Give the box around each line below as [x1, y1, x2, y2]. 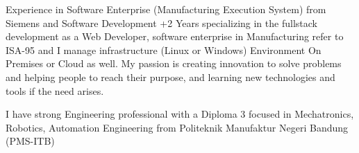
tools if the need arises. [6, 83, 104, 98]
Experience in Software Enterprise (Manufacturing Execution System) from [6, 2, 326, 16]
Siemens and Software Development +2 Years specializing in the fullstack [6, 15, 317, 30]
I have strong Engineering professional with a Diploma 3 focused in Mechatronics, [6, 107, 354, 121]
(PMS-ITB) [6, 134, 55, 148]
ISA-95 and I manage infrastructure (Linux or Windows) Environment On [6, 42, 322, 57]
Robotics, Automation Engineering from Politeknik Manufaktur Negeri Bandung [6, 120, 349, 134]
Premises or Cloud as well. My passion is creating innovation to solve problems [6, 56, 342, 71]
